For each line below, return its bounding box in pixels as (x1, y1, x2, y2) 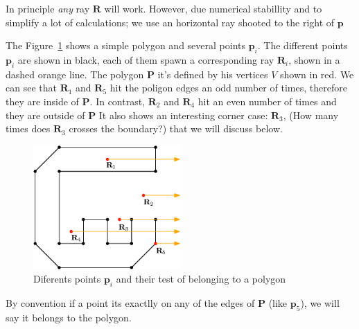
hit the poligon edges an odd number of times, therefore (110, 80, 347, 95)
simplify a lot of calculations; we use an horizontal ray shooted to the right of (6, 15, 335, 29)
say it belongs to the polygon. (6, 310, 132, 325)
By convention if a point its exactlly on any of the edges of (6, 296, 255, 310)
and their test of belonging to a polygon (116, 272, 286, 286)
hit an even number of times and (198, 94, 337, 108)
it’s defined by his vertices (157, 66, 268, 81)
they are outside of (6, 107, 85, 122)
